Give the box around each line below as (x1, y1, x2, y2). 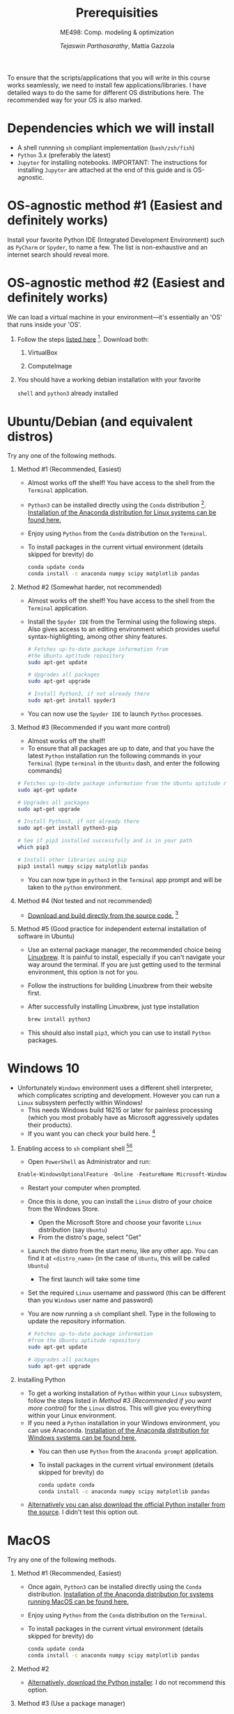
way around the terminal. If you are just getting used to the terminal (27, 960, 221, 969)
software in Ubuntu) (17, 932, 75, 941)
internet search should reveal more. (7, 250, 109, 259)
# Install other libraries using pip (17, 856, 127, 863)
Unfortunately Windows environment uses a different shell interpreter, (17, 1083, 214, 1092)
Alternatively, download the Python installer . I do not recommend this (27, 1678, 226, 1687)
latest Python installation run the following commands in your (27, 751, 202, 760)
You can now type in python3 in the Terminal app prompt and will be (27, 875, 222, 884)
